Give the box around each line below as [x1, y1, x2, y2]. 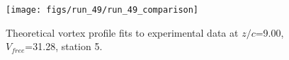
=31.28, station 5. [25, 39, 103, 54]
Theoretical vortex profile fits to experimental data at [6, 25, 239, 40]
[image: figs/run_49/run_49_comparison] [6, 5, 199, 15]
